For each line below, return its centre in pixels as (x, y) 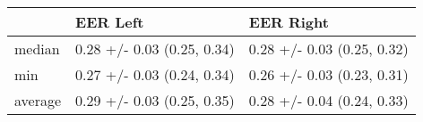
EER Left (110, 22)
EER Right (289, 22)
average (38, 100)
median (37, 49)
